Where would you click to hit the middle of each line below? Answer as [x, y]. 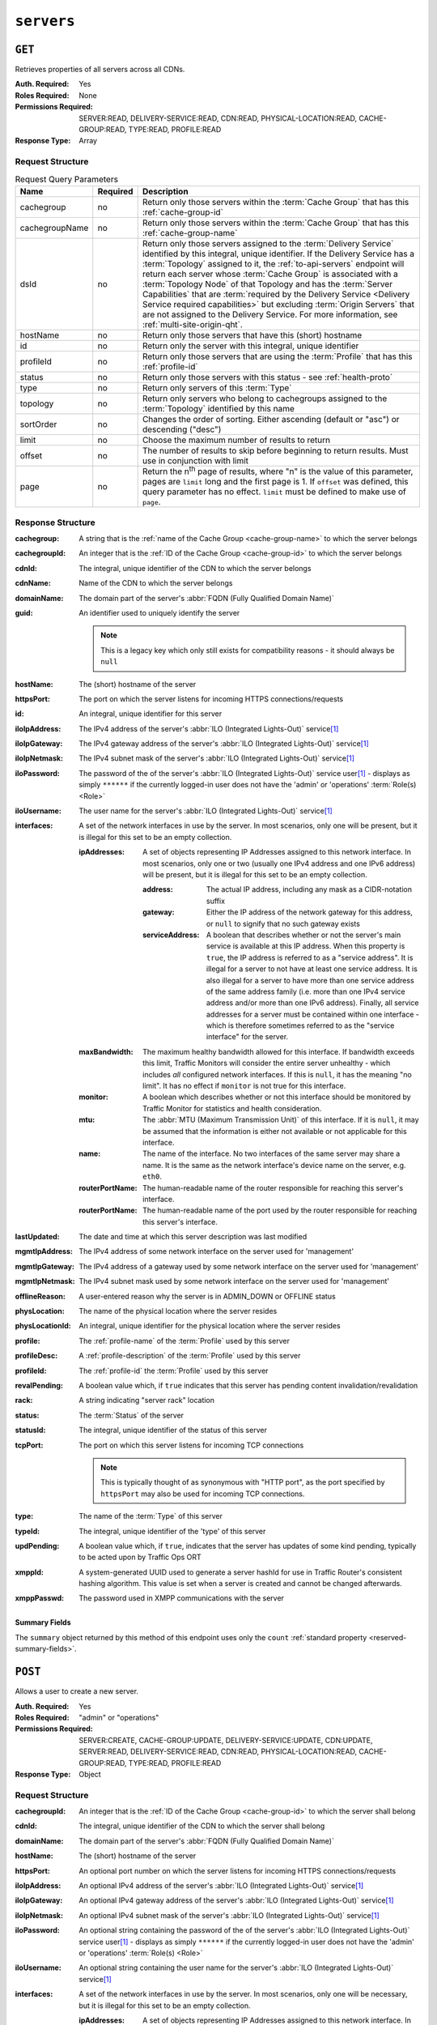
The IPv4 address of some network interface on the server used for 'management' [216, 1251]
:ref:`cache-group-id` [183, 212]
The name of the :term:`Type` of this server [151, 1516]
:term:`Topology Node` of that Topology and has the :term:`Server [267, 283]
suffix [216, 901]
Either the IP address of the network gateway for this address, [310, 912]
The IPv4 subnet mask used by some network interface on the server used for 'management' [234, 1281]
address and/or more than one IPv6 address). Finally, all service [313, 1003]
